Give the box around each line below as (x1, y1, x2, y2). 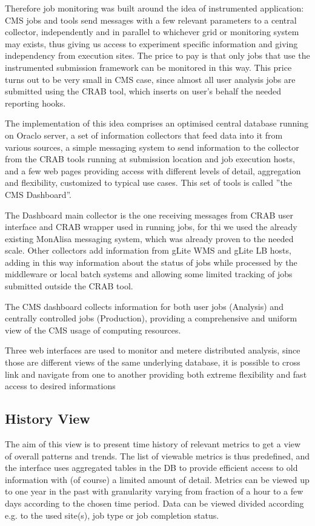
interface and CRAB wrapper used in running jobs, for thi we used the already (5, 220, 297, 233)
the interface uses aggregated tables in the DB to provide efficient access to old (5, 461, 298, 474)
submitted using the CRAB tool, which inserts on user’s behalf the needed (5, 85, 281, 97)
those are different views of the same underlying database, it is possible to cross (5, 356, 300, 369)
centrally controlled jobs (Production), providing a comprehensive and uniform (5, 312, 297, 324)
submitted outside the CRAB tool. (5, 280, 133, 292)
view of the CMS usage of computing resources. (5, 323, 181, 336)
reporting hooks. (5, 96, 66, 109)
